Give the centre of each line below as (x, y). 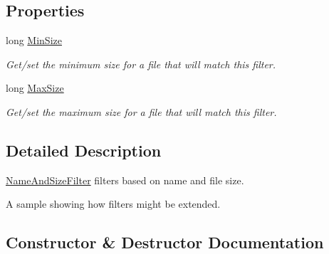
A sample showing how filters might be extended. (113, 204)
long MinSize (34, 40)
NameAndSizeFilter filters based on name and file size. (125, 180)
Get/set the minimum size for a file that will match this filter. (141, 64)
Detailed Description (84, 150)
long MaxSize (35, 88)
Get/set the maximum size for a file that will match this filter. (141, 111)
